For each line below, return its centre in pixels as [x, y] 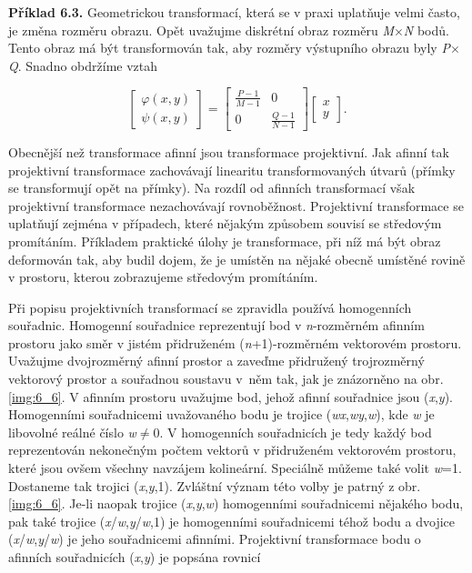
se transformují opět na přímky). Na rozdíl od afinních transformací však [212, 188]
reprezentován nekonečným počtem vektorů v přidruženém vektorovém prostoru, [232, 450]
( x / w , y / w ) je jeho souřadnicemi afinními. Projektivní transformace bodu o [215, 539]
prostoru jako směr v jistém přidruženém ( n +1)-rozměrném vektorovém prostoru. [235, 342]
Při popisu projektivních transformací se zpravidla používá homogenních [210, 307]
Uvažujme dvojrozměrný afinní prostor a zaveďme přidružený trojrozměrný [216, 361]
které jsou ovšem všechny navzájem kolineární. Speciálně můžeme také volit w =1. [235, 468]
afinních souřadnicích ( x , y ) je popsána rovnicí [135, 557]
